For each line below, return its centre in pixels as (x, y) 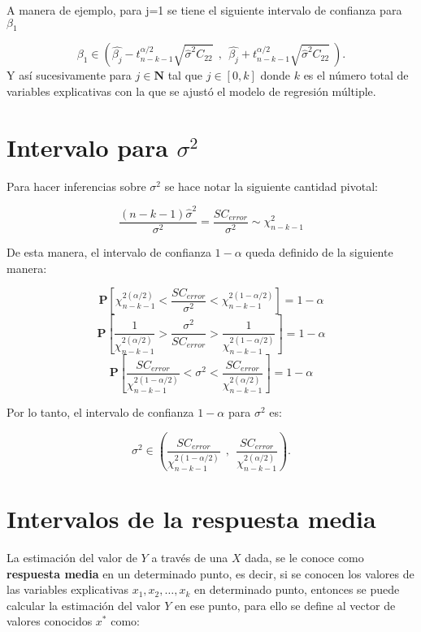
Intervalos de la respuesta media (191, 519)
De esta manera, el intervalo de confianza (109, 252)
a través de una (190, 558)
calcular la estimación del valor (84, 605)
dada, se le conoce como (304, 558)
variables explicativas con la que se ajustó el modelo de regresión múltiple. (191, 91)
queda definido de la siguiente (319, 252)
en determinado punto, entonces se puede (297, 589)
